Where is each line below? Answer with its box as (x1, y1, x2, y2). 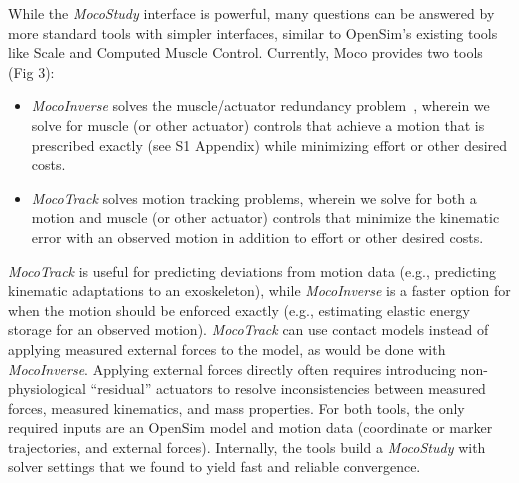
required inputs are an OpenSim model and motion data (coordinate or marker (8, 417, 493, 438)
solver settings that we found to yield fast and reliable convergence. (8, 456, 421, 477)
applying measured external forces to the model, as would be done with (8, 338, 446, 359)
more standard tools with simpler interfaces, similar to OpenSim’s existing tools (8, 22, 498, 43)
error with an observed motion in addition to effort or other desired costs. (31, 226, 484, 247)
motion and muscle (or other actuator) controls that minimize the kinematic (31, 207, 500, 228)
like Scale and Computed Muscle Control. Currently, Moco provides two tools (8, 42, 483, 63)
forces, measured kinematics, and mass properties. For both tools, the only (8, 397, 465, 418)
